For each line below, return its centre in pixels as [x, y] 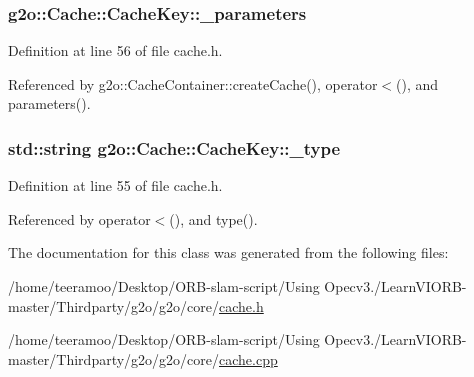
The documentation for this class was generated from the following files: [228, 252]
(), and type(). [213, 218]
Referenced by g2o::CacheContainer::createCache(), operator [193, 83]
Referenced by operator [79, 218]
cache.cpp [248, 358]
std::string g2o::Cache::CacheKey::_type [174, 147]
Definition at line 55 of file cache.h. [115, 185]
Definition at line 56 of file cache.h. [115, 50]
